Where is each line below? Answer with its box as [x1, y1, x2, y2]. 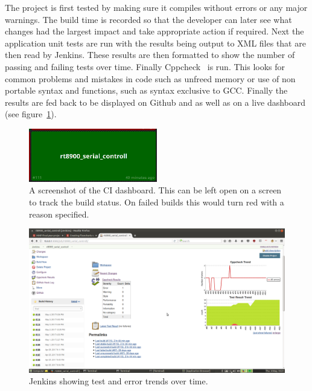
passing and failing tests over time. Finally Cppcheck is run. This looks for [5, 60, 285, 73]
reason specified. [29, 207, 89, 220]
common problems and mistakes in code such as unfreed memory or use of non [5, 72, 296, 85]
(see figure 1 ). [5, 108, 57, 120]
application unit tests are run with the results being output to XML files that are [5, 36, 306, 49]
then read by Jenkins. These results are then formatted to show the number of [5, 48, 295, 61]
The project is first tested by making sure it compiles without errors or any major [5, 1, 308, 13]
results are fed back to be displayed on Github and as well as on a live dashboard [5, 95, 306, 108]
